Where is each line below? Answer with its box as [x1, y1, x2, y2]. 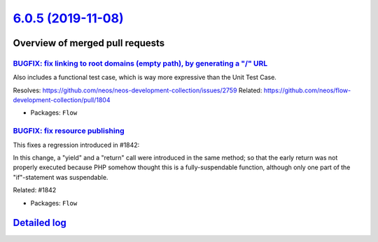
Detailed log [13, 217, 66, 229]
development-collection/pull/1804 [13, 96, 111, 104]
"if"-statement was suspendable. [13, 173, 108, 181]
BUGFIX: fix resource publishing [13, 126, 125, 136]
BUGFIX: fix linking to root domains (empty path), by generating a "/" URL [13, 58, 268, 68]
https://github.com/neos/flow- [263, 86, 351, 94]
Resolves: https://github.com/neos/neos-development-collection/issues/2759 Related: [13, 86, 262, 94]
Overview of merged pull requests [13, 37, 165, 49]
